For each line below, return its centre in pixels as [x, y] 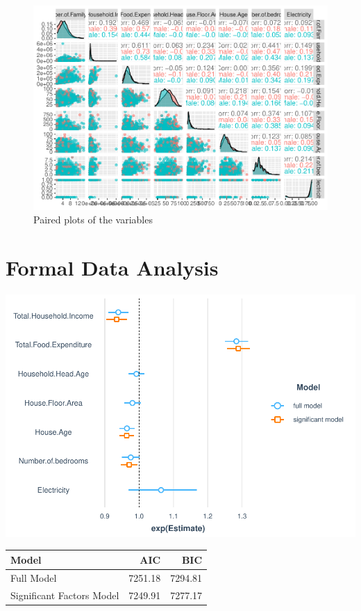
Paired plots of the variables [93, 220]
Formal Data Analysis [112, 267]
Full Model [34, 577]
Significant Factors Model [65, 595]
